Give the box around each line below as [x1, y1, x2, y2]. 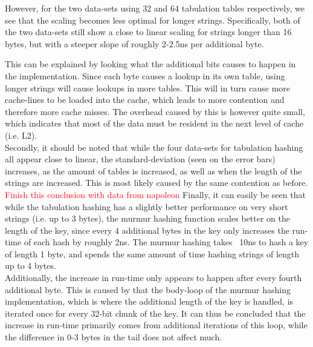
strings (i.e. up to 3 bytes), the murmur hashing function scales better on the [5, 212, 290, 225]
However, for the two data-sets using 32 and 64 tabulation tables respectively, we [5, 2, 305, 14]
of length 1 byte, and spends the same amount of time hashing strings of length [5, 247, 300, 260]
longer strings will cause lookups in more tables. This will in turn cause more [5, 81, 291, 94]
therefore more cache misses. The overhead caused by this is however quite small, [5, 105, 305, 117]
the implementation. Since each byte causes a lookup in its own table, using [5, 69, 285, 82]
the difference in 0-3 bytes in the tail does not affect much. [5, 331, 222, 343]
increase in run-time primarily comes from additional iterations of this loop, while [5, 319, 308, 331]
